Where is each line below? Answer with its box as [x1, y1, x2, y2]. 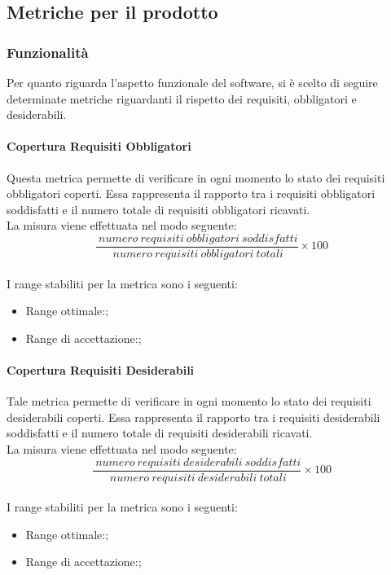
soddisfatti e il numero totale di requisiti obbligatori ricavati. [7, 200, 310, 217]
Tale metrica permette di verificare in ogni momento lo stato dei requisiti [7, 393, 371, 410]
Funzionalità [7, 42, 89, 62]
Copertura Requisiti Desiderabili [7, 361, 195, 378]
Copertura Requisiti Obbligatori [7, 138, 191, 155]
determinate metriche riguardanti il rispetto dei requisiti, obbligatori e [7, 90, 357, 107]
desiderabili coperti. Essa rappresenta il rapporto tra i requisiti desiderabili [7, 408, 380, 425]
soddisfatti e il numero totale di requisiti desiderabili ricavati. [7, 424, 313, 441]
